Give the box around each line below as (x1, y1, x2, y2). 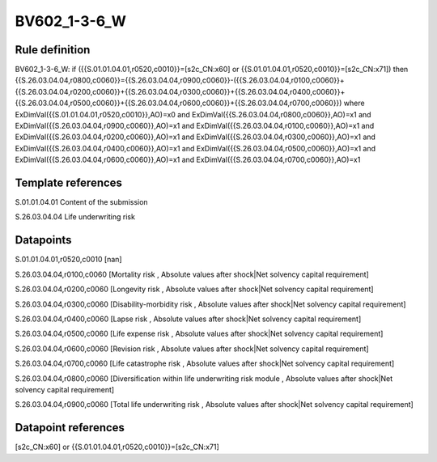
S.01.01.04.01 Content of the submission (15, 197, 149, 207)
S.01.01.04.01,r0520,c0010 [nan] (15, 255, 122, 265)
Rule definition (15, 43, 91, 57)
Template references (15, 176, 123, 189)
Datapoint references (15, 421, 125, 434)
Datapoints (15, 233, 72, 247)
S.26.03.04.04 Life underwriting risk (15, 212, 135, 222)
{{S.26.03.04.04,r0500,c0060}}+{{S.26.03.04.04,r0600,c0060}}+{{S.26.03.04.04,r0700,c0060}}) (15, 98, 342, 108)
